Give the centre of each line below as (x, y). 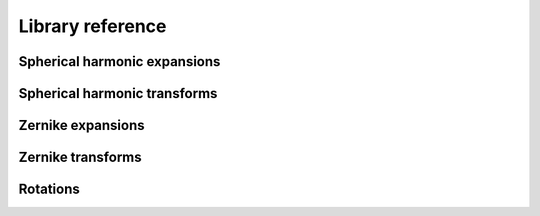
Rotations (49, 189)
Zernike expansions (81, 125)
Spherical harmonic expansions (119, 61)
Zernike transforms (80, 157)
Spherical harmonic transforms (118, 93)
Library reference (92, 26)
